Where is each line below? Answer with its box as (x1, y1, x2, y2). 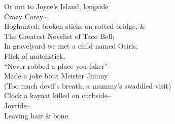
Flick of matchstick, (4, 50, 65, 61)
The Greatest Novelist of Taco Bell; (4, 30, 115, 41)
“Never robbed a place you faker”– (4, 60, 112, 71)
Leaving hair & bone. (4, 110, 70, 120)
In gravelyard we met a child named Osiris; (4, 40, 138, 51)
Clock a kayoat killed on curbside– (4, 90, 111, 101)
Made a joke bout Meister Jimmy (4, 70, 108, 81)
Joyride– (4, 100, 30, 110)
